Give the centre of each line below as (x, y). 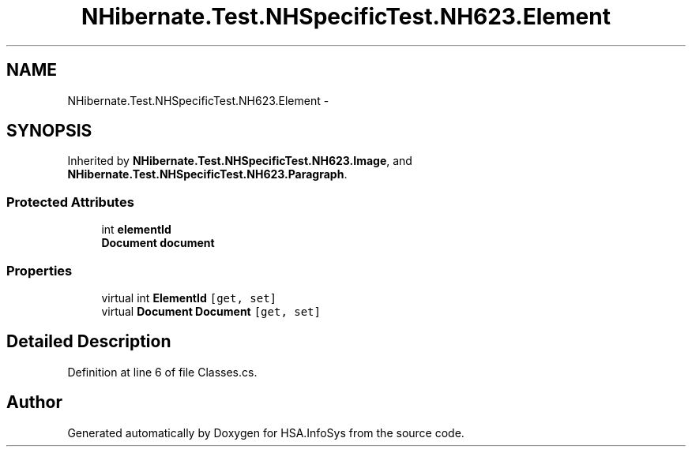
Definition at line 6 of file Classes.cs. (162, 372)
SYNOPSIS (49, 131)
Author (34, 402)
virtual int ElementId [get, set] (189, 298)
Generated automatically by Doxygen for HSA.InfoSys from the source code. (266, 432)
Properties (39, 270)
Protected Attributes (70, 202)
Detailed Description (89, 342)
